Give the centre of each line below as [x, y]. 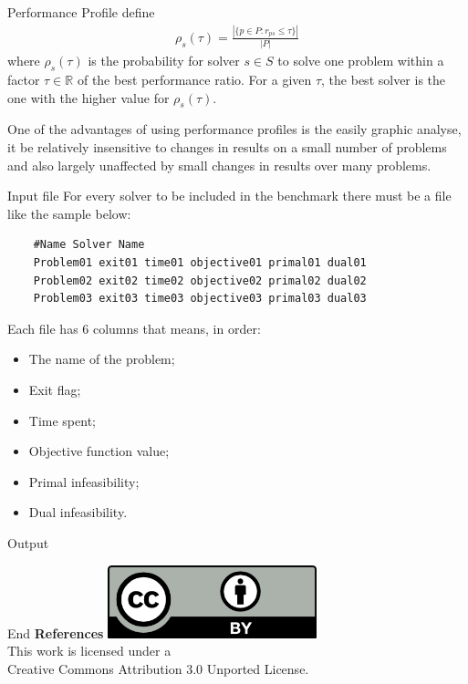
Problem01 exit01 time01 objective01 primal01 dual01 [200, 263]
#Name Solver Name [89, 245]
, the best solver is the [384, 80]
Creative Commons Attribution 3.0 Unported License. [158, 668]
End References [56, 632]
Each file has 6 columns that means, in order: [134, 328]
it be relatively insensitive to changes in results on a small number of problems [227, 147]
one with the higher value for [88, 97]
